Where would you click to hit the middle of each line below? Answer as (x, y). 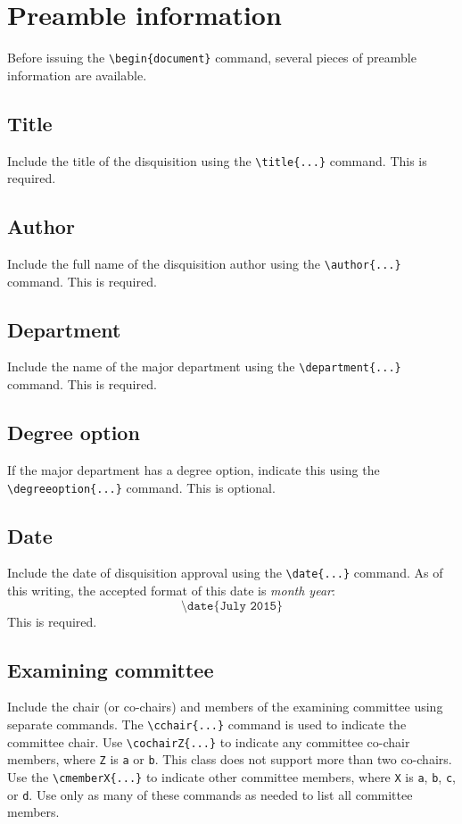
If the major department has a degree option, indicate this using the (194, 469)
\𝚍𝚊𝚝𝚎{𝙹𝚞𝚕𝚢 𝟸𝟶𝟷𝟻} (232, 606)
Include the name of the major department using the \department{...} (204, 366)
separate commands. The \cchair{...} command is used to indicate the (207, 724)
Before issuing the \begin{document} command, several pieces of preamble (212, 58)
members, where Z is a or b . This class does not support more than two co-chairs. (230, 759)
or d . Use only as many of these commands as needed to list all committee (210, 794)
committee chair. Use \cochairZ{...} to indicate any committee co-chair (209, 741)
